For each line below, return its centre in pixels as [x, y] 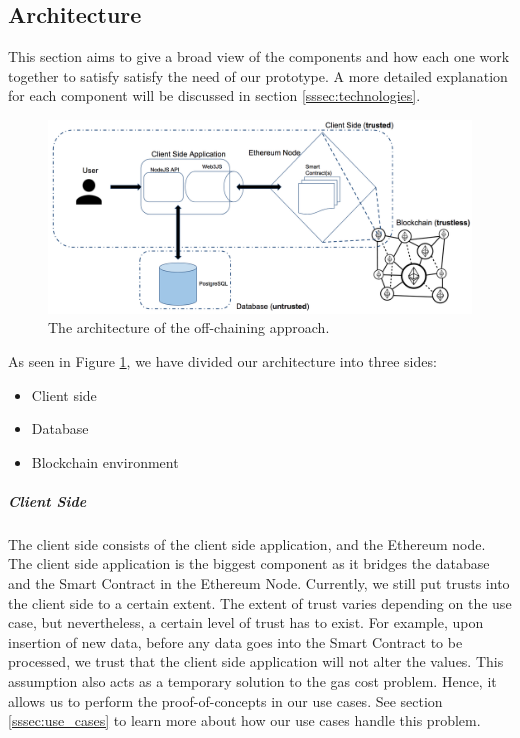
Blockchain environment [105, 461]
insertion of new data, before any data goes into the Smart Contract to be [235, 641]
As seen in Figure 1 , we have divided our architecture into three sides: [222, 360]
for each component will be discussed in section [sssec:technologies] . [214, 95]
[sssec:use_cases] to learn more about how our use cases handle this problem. [244, 720]
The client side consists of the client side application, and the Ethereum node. [247, 543]
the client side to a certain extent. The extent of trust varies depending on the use [260, 602]
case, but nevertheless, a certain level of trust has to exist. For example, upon [246, 622]
